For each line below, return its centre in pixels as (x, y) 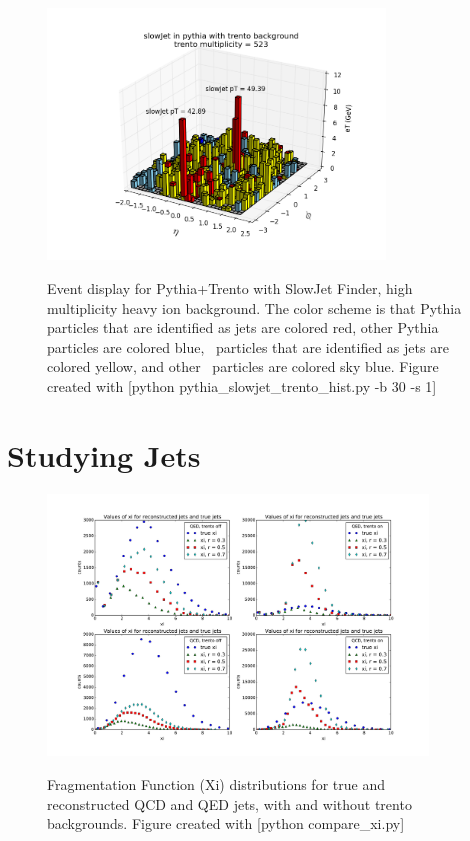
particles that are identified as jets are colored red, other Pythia (243, 327)
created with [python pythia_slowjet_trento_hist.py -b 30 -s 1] (242, 386)
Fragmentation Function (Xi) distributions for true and (216, 784)
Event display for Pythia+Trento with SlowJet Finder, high (230, 288)
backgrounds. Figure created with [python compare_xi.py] (226, 823)
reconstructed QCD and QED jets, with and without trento (229, 803)
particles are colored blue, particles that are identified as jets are (248, 346)
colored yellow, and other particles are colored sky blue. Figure (243, 366)
